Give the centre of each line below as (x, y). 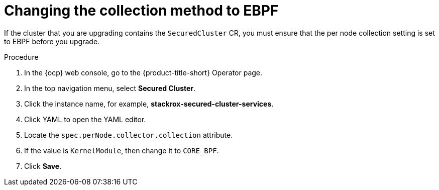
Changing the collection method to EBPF (141, 11)
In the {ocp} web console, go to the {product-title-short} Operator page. (143, 72)
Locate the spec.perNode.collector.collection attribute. (129, 135)
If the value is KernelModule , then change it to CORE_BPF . (122, 150)
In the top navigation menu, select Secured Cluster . (110, 88)
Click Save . (43, 166)
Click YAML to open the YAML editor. (85, 119)
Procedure (21, 57)
